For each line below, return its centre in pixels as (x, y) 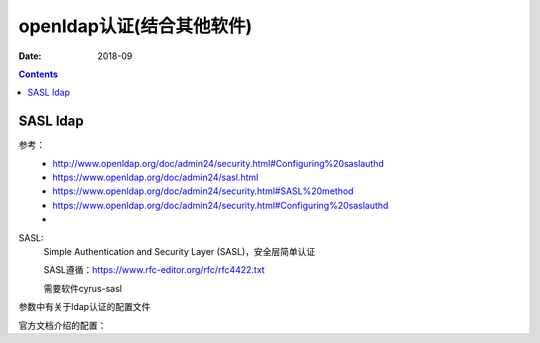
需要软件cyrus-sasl (83, 288)
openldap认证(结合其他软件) (135, 26)
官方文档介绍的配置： (62, 325)
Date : (30, 56)
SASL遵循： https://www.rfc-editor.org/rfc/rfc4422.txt (154, 270)
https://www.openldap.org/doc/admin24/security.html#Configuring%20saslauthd (220, 205)
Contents (38, 74)
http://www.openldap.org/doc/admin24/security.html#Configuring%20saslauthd (218, 163)
